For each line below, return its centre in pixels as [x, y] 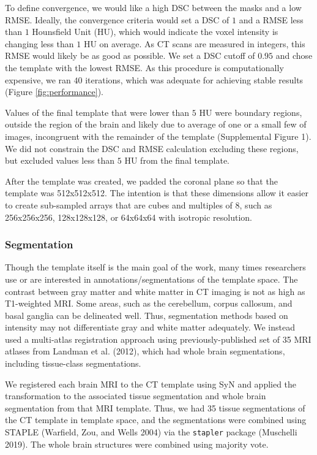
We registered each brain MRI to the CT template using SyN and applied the [151, 384]
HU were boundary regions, [251, 112]
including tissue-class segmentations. [73, 363]
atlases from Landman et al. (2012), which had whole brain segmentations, [145, 351]
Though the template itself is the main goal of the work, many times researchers [155, 267]
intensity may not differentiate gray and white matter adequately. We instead [150, 327]
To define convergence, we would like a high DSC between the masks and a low [153, 7]
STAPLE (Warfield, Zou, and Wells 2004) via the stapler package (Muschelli [151, 432]
